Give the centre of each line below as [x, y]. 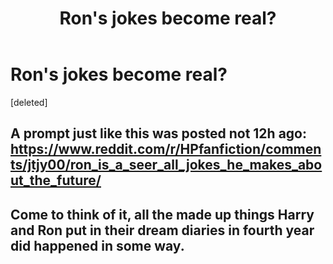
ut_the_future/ [56, 180]
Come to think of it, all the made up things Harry [162, 214]
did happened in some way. [97, 245]
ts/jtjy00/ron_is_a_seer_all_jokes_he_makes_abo [166, 165]
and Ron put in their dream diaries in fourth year [162, 230]
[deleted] [29, 102]
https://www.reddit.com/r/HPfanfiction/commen [166, 149]
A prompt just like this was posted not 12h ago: [158, 133]
